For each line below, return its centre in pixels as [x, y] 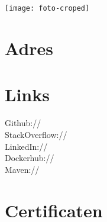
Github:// [23, 123]
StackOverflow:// [36, 134]
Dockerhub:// [30, 158]
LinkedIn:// [26, 146]
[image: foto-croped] [47, 9]
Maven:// [22, 169]
